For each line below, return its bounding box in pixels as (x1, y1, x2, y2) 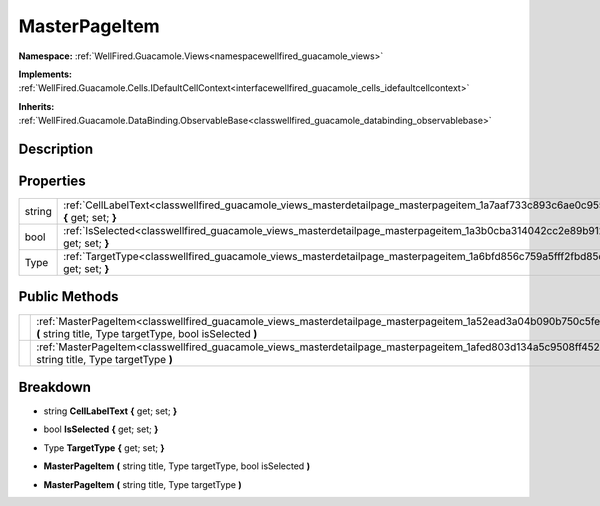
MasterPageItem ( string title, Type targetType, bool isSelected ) (43, 460, 310, 472)
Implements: (18, 68, 73, 80)
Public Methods (18, 288, 119, 305)
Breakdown (18, 378, 92, 395)
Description (18, 140, 94, 157)
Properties (18, 172, 86, 189)
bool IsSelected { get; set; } (43, 423, 159, 435)
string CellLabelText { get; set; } (43, 405, 178, 417)
